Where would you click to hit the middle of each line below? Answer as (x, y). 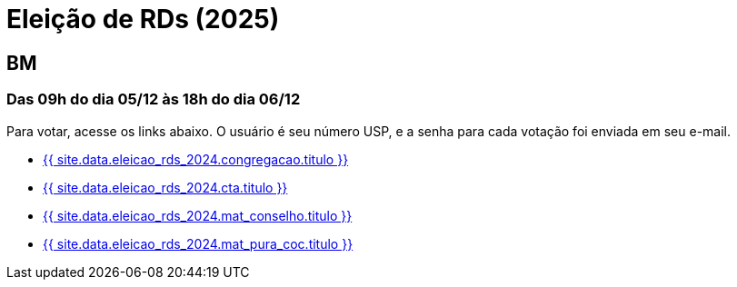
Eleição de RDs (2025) (143, 19)
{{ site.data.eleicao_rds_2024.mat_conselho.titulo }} (198, 215)
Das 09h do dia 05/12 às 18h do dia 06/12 (154, 99)
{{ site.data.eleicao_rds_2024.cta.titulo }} (165, 187)
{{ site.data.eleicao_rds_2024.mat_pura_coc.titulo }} (198, 243)
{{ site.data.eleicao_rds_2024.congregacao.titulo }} (196, 159)
